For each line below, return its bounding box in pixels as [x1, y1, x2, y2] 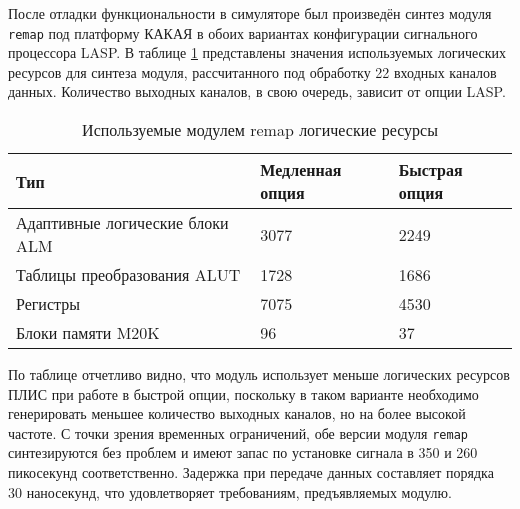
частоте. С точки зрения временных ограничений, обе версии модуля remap [8, 422, 468, 443]
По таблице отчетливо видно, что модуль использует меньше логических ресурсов [8, 364, 510, 385]
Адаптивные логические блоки [16, 211, 229, 235]
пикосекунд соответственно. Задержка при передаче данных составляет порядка [8, 462, 494, 483]
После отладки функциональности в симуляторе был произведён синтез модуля [8, 3, 492, 23]
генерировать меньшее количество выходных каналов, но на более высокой [8, 403, 466, 424]
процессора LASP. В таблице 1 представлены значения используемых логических [8, 42, 507, 63]
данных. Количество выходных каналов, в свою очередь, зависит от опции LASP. [8, 81, 506, 102]
